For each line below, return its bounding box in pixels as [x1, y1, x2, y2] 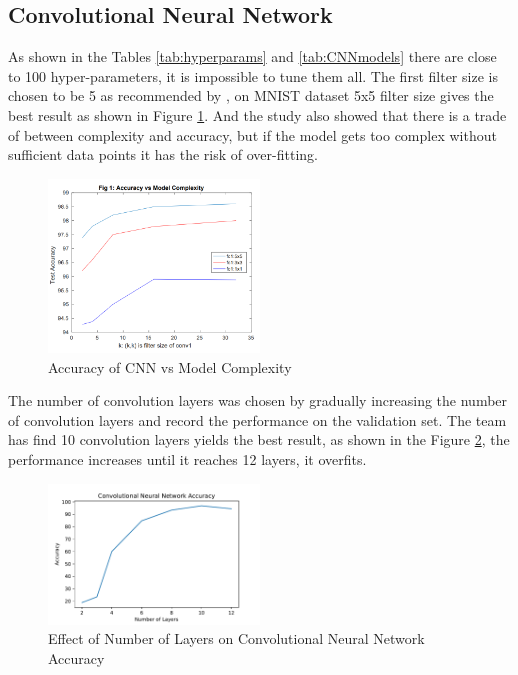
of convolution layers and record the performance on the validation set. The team [8, 409, 507, 430]
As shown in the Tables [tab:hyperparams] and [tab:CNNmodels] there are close [8, 46, 497, 67]
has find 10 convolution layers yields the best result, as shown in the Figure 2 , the [8, 429, 510, 450]
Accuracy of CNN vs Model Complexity [48, 356, 292, 377]
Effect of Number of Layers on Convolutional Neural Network [48, 628, 425, 649]
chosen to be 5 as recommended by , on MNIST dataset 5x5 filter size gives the [8, 85, 494, 106]
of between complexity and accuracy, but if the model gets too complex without [8, 124, 497, 145]
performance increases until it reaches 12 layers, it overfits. [8, 448, 367, 469]
